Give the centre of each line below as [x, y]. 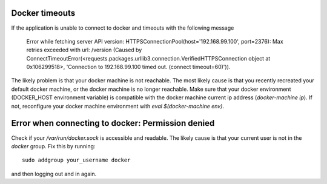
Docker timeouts [43, 13]
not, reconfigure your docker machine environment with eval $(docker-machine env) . [117, 106]
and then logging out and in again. [54, 174]
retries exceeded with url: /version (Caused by [84, 50]
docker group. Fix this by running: [53, 146]
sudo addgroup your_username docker [76, 160]
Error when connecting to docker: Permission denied [113, 123]
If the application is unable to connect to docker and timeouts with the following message [123, 28]
